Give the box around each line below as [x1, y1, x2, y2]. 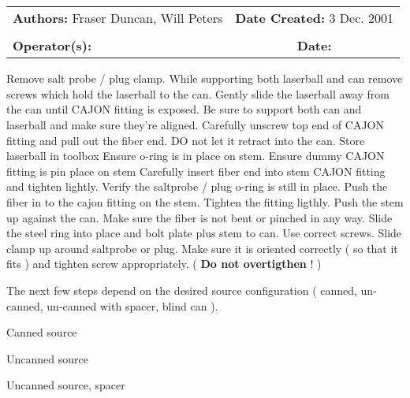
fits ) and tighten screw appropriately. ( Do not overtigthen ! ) [6, 255, 322, 272]
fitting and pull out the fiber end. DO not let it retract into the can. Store [6, 132, 365, 148]
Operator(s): [13, 36, 92, 55]
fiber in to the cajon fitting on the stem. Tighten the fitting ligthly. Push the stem [6, 193, 404, 210]
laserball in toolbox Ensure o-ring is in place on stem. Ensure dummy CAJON [6, 147, 385, 164]
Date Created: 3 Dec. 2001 [235, 9, 394, 28]
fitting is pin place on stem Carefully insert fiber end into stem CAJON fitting [6, 162, 386, 179]
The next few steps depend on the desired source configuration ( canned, [6, 281, 357, 298]
